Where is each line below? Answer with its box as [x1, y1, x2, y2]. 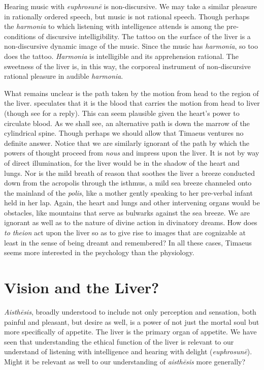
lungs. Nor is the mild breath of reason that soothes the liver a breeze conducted [4, 167, 255, 178]
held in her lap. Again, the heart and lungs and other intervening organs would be [4, 197, 260, 208]
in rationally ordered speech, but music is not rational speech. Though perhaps [4, 11, 250, 21]
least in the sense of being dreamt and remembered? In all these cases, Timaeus [4, 237, 252, 248]
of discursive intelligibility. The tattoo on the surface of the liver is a [38, 30, 251, 41]
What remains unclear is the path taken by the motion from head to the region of [4, 87, 259, 98]
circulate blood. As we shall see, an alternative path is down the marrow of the [4, 117, 250, 128]
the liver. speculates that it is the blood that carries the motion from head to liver [4, 98, 260, 108]
